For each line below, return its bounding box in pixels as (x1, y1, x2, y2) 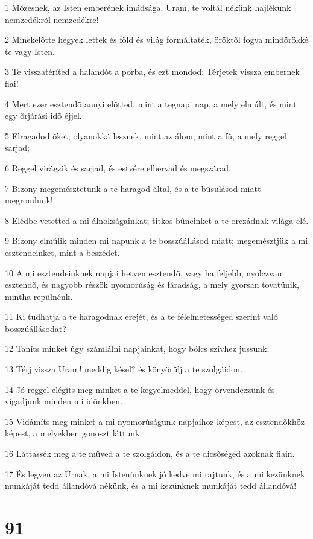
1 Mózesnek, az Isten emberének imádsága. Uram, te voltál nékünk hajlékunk (5, 1, 291, 13)
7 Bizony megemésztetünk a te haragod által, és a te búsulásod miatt (5, 182, 261, 194)
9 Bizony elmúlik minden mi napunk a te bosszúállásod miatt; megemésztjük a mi (5, 234, 308, 247)
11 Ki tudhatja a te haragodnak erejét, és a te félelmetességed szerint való (5, 310, 278, 323)
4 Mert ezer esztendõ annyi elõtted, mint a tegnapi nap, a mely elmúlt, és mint (5, 97, 297, 110)
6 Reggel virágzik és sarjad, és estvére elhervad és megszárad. (5, 161, 231, 174)
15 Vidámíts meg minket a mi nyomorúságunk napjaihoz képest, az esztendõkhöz (5, 415, 305, 427)
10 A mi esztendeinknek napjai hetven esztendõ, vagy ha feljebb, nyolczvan (5, 266, 282, 279)
